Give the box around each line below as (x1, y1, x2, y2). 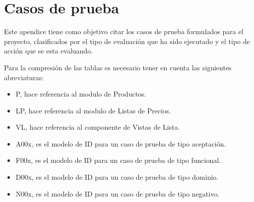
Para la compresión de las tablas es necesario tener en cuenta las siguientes (4, 62, 232, 72)
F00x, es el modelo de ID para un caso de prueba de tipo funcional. (15, 155, 221, 165)
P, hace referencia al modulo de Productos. (15, 89, 146, 99)
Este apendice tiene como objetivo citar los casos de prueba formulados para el (4, 26, 244, 37)
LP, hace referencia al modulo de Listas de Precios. (15, 105, 171, 115)
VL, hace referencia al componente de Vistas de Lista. (15, 122, 180, 132)
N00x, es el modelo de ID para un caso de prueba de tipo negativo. (15, 188, 220, 199)
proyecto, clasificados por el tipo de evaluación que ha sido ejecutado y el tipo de (4, 36, 250, 46)
